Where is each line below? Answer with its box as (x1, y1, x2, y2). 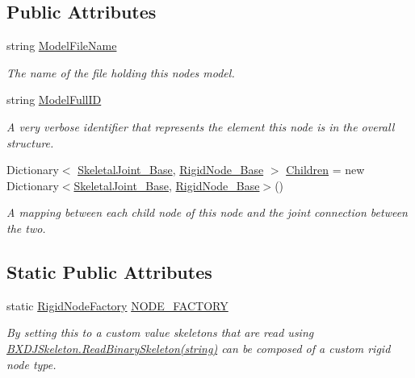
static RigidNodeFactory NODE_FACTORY (6, 297, 228, 314)
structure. (6, 134, 54, 151)
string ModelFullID (6, 91, 102, 108)
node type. (6, 355, 57, 372)
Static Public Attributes (6, 259, 212, 284)
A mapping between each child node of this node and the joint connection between (6, 204, 408, 221)
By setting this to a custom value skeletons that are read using (6, 324, 314, 341)
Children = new (286, 161, 365, 178)
